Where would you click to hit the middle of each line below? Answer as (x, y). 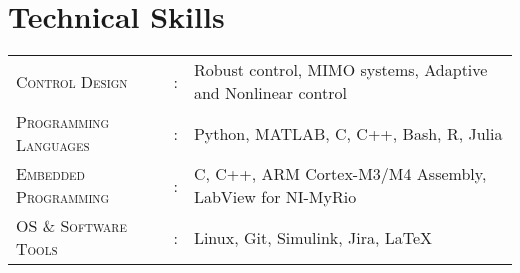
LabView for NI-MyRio (275, 197)
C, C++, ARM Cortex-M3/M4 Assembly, (340, 174)
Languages (53, 145)
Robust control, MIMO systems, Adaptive (340, 70)
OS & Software (71, 226)
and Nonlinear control (270, 93)
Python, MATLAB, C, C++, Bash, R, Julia (348, 133)
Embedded (50, 174)
